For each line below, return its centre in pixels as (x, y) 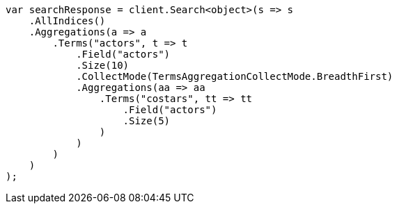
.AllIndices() (67, 21)
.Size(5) (147, 121)
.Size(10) (103, 65)
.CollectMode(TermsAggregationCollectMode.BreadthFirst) (235, 76)
